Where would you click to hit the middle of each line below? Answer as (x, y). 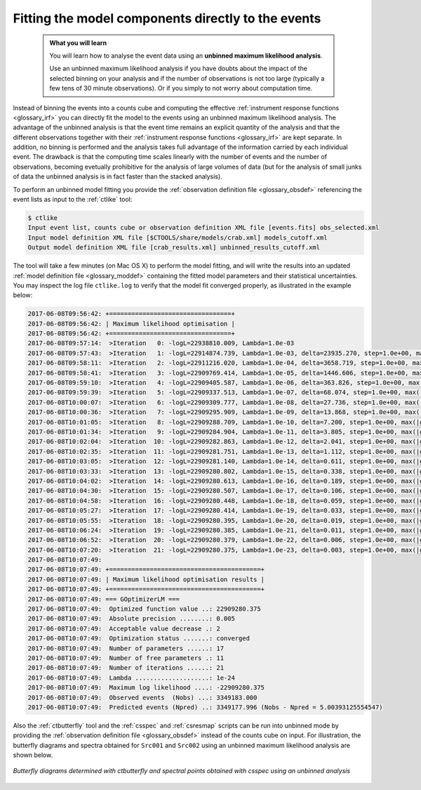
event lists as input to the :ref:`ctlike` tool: (73, 200)
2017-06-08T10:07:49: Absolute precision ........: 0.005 (131, 619)
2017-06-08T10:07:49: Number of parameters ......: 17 (126, 648)
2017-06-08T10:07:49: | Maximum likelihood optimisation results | (146, 579)
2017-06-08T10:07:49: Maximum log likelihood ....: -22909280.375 (146, 688)
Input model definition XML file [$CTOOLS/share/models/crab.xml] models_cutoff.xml (178, 238)
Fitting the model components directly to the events (167, 18)
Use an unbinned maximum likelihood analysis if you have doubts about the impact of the (179, 69)
